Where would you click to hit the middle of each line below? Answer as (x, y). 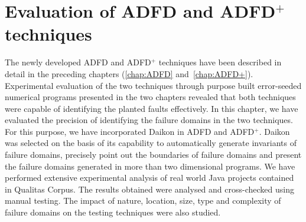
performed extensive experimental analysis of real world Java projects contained (149, 178)
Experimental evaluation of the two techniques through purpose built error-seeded (153, 85)
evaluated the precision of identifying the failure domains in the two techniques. (149, 120)
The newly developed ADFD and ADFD (78, 62)
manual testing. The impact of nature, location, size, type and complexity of (143, 201)
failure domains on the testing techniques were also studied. (113, 212)
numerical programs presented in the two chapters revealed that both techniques (150, 97)
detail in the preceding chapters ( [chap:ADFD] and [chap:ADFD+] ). (129, 73)
